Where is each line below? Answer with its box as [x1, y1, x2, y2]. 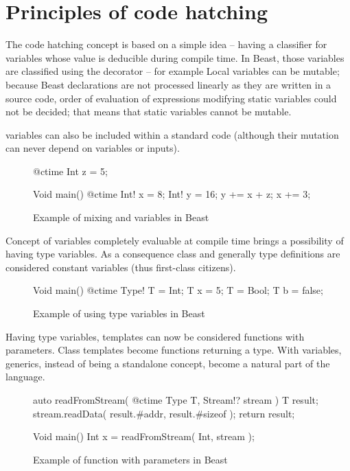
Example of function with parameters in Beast [33, 452, 228, 466]
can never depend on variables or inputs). [5, 141, 180, 155]
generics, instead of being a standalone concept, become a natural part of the [5, 356, 330, 370]
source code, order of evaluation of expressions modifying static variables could [5, 91, 337, 105]
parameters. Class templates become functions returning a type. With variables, [5, 343, 342, 357]
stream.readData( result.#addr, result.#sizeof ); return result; [33, 406, 295, 420]
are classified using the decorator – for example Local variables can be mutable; [5, 64, 340, 78]
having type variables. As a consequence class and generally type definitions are [5, 246, 340, 261]
